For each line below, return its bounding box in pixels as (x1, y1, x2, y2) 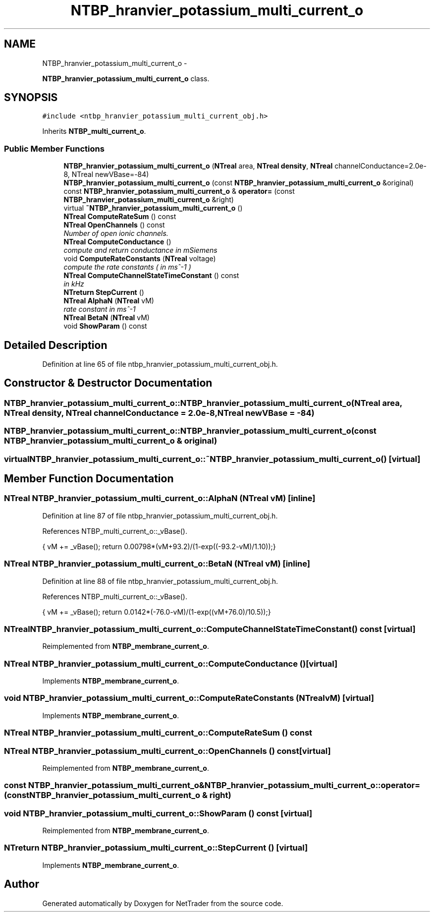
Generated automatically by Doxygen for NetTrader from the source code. (42, 899, 283, 908)
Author (4, 878, 39, 891)
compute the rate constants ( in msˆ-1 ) (63, 263, 191, 272)
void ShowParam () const (63, 322, 147, 331)
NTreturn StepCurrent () (63, 288, 144, 297)
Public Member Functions (4, 143, 105, 154)
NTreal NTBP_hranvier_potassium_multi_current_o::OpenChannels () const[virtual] (4, 745, 331, 756)
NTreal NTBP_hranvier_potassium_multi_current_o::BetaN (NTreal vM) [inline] (4, 559, 311, 569)
